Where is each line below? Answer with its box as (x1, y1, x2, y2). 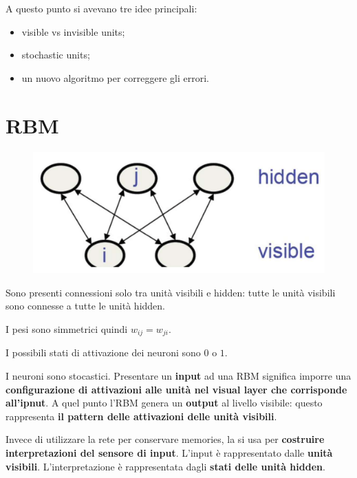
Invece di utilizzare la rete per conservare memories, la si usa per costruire (6, 432, 325, 446)
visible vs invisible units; (21, 24, 125, 39)
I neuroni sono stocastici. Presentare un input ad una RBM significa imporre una (6, 369, 351, 383)
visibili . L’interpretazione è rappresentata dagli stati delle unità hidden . (6, 459, 325, 473)
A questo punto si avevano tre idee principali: (6, 1, 197, 15)
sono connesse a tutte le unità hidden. (6, 298, 166, 313)
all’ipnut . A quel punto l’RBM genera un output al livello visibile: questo (6, 395, 323, 410)
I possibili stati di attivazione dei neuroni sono (6, 345, 201, 360)
